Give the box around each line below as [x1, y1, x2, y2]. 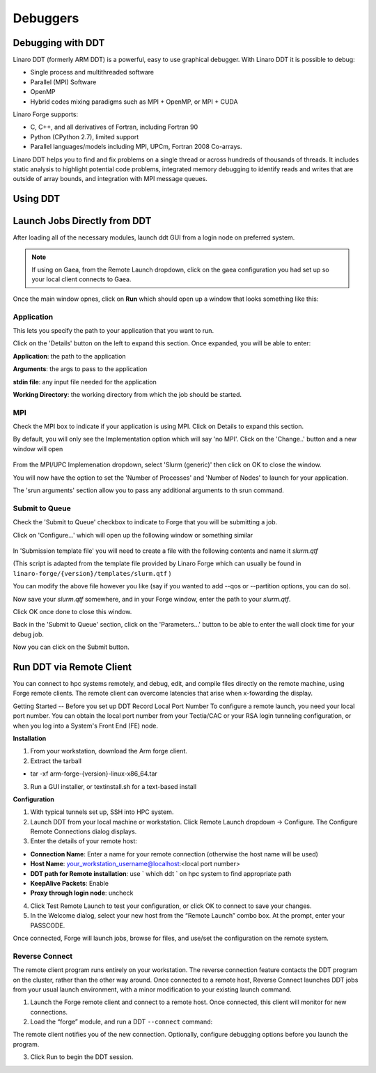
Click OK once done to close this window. [13, 607, 132, 616]
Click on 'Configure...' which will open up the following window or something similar [13, 531, 253, 539]
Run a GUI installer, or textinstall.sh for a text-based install [30, 782, 197, 790]
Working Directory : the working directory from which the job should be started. [13, 390, 242, 398]
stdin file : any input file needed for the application [13, 377, 157, 386]
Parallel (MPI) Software [30, 77, 97, 86]
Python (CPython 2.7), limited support [30, 132, 139, 141]
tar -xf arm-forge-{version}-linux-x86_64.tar [30, 769, 158, 778]
